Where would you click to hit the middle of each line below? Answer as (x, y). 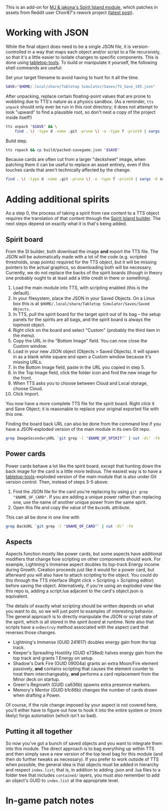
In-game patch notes (50, 801)
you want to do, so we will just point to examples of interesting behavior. (80, 611)
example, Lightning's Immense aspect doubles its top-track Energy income (83, 565)
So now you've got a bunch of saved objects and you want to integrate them (84, 744)
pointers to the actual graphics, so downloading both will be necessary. (79, 267)
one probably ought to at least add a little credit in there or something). (78, 278)
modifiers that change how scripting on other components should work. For (83, 559)
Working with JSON (47, 33)
